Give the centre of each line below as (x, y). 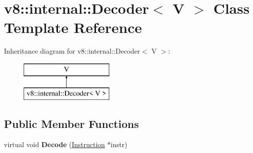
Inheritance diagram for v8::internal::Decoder (72, 51)
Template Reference (73, 27)
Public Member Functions (71, 124)
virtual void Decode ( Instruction (55, 144)
